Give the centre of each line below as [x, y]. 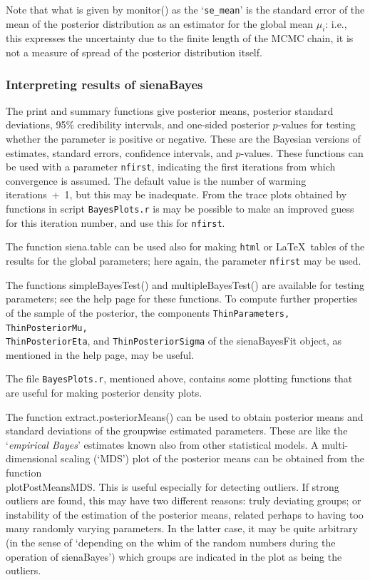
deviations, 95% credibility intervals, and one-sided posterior [138, 124]
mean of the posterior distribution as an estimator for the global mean [160, 23]
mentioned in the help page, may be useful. [100, 354]
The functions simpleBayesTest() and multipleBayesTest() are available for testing [185, 284]
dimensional [32, 458]
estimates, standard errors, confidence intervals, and [119, 152]
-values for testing [317, 124]
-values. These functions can [302, 152]
